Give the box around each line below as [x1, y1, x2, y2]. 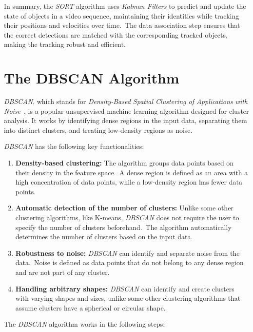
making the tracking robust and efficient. [4, 39, 126, 49]
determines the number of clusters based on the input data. [15, 231, 193, 242]
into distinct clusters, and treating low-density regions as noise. [4, 124, 193, 135]
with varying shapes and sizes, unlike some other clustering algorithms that [15, 293, 241, 303]
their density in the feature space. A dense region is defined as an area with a [15, 167, 248, 177]
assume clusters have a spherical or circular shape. [15, 302, 166, 312]
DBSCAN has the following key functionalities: [4, 141, 144, 151]
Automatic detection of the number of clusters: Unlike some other [15, 203, 234, 213]
